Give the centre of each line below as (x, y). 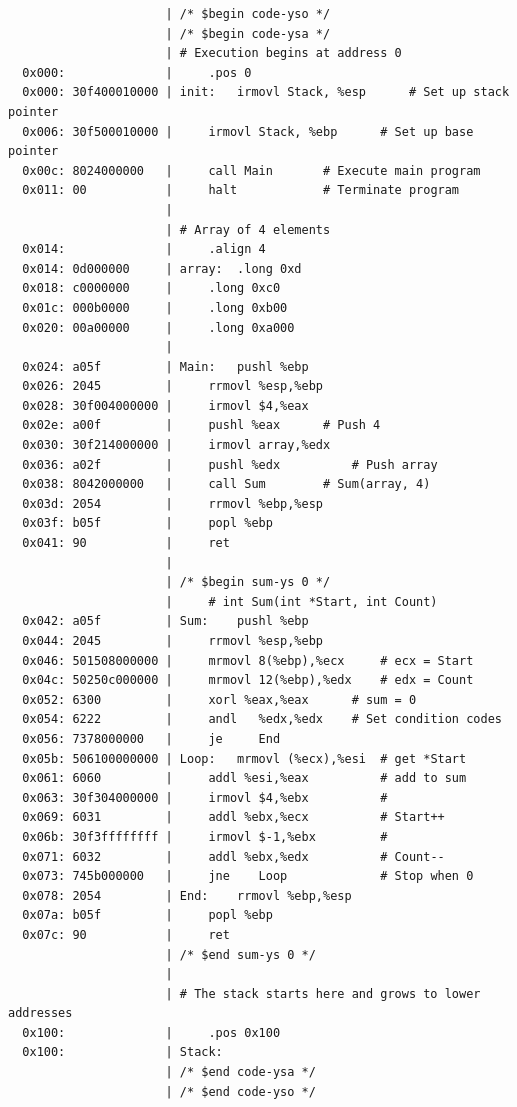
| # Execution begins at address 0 (283, 53)
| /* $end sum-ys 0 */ (240, 954)
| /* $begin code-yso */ (248, 14)
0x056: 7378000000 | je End (151, 738)
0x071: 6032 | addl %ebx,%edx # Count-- (233, 856)
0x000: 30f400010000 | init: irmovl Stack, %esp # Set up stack (266, 92)
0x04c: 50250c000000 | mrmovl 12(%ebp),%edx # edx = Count (248, 680)
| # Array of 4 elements (248, 229)
